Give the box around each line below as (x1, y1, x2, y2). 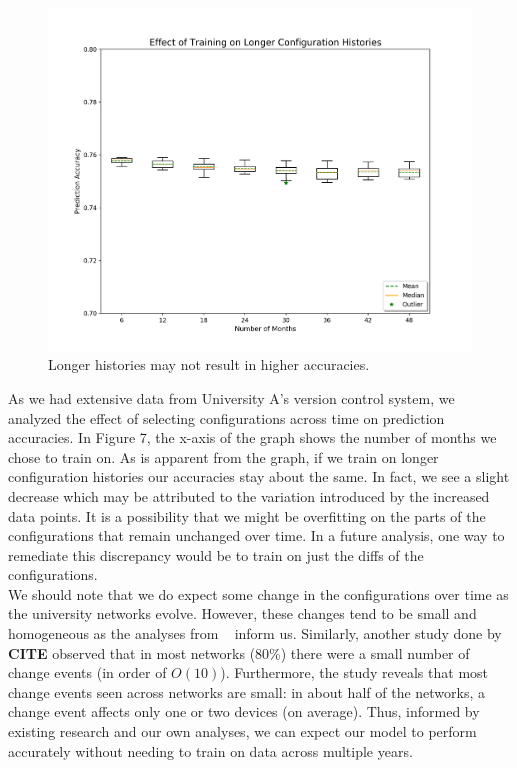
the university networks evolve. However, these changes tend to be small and (8, 603, 477, 624)
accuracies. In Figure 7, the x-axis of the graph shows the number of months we (8, 427, 497, 448)
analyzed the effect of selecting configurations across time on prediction (8, 407, 445, 428)
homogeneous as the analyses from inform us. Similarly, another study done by (8, 623, 502, 644)
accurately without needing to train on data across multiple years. (8, 740, 413, 761)
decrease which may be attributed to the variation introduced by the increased (8, 485, 490, 506)
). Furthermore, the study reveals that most (220, 662, 488, 683)
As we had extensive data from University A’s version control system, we (8, 387, 455, 408)
